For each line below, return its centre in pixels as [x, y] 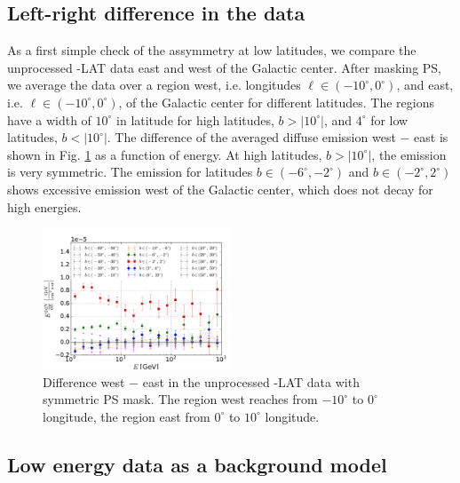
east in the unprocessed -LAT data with [251, 381]
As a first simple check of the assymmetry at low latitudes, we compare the [212, 50]
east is [431, 137]
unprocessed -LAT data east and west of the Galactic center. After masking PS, [225, 67]
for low [389, 119]
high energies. [44, 206]
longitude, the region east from [127, 416]
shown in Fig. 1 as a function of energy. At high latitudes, [165, 154]
